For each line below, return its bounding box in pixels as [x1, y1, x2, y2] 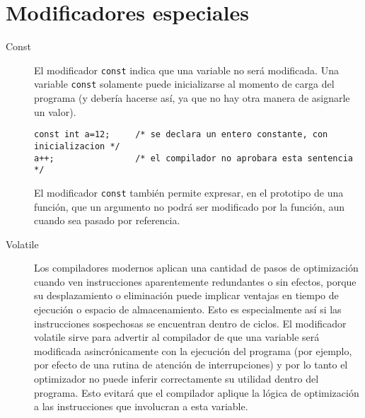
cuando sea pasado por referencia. [34, 213, 180, 228]
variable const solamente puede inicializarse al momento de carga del [34, 76, 335, 91]
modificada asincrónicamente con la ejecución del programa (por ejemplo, [34, 343, 352, 358]
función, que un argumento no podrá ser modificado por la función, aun [34, 199, 344, 214]
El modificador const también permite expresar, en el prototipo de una [34, 185, 344, 199]
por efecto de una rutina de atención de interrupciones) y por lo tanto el [34, 357, 348, 372]
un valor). [34, 104, 76, 119]
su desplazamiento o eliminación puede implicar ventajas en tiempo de [34, 288, 339, 303]
